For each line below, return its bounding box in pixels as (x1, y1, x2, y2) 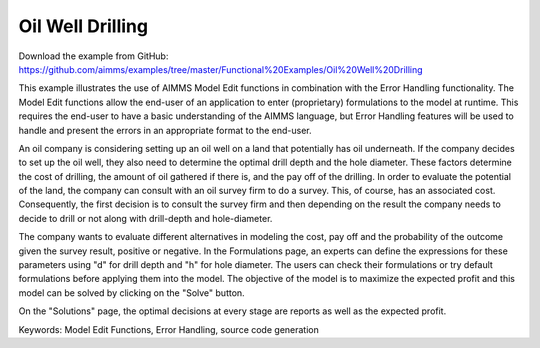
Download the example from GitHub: (18, 50, 169, 62)
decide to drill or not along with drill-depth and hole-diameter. (18, 212, 273, 224)
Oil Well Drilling (18, 15, 149, 37)
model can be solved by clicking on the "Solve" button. (18, 286, 245, 299)
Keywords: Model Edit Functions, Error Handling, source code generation (18, 323, 319, 335)
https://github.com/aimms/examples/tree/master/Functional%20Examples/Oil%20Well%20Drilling (18, 63, 424, 75)
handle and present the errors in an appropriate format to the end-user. (18, 124, 312, 136)
